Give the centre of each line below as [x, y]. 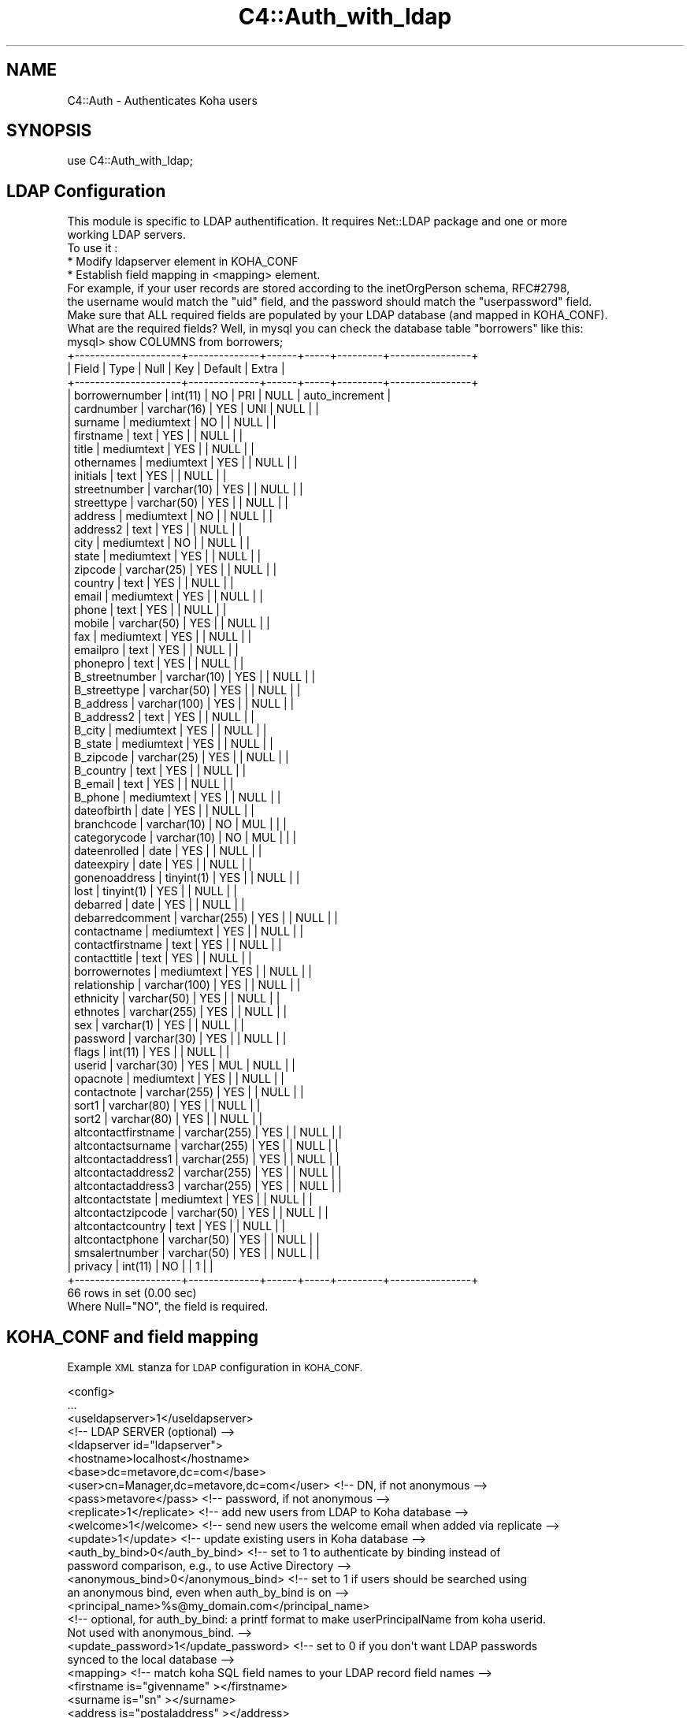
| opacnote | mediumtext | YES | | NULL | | [176, 1079]
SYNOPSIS [49, 131]
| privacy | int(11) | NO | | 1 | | [140, 1266]
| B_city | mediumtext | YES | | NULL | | [167, 731]
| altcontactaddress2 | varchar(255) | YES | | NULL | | [204, 1173]
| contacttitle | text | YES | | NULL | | [160, 958]
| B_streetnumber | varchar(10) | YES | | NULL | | [191, 677]
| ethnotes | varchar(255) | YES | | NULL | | [177, 1012]
